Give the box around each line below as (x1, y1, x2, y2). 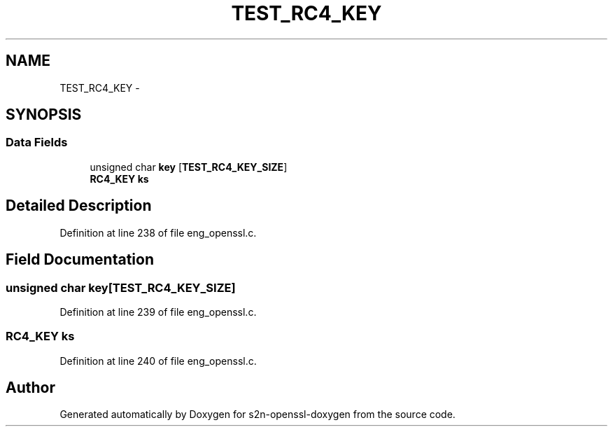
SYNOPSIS (6, 106, 82, 124)
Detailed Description (6, 197, 152, 215)
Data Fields (6, 135, 68, 150)
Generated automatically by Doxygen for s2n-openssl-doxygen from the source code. (59, 408, 456, 421)
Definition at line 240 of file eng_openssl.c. (59, 354, 257, 367)
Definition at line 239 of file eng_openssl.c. (59, 305, 257, 318)
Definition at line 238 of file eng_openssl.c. (59, 226, 257, 239)
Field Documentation (6, 251, 154, 269)
